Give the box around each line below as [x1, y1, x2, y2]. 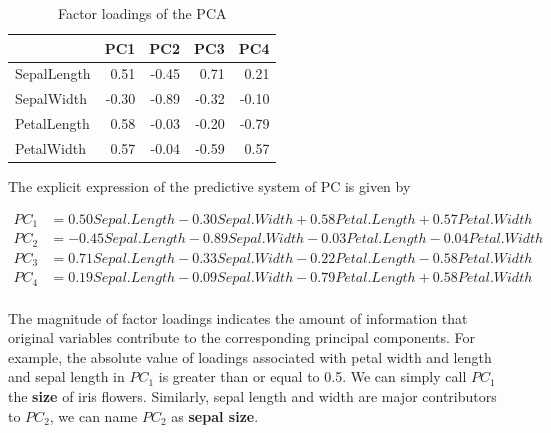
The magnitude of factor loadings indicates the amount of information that [8, 307, 468, 328]
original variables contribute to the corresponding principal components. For [8, 327, 476, 348]
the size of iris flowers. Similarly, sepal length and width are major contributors [8, 386, 497, 406]
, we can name [49, 405, 138, 426]
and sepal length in [8, 366, 125, 387]
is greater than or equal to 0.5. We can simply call [158, 366, 467, 387]
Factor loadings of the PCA [57, 3, 227, 23]
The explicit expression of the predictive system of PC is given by [8, 176, 411, 197]
